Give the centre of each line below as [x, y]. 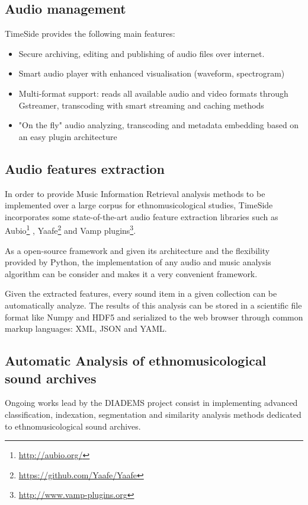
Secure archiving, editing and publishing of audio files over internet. [142, 53]
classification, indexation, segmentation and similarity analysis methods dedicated [153, 414]
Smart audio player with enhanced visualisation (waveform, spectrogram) [152, 73]
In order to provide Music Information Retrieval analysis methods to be [135, 193]
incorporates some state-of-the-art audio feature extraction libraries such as [142, 216]
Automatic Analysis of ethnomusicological [136, 361]
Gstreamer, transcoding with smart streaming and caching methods [141, 105]
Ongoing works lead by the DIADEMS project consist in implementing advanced [151, 403]
